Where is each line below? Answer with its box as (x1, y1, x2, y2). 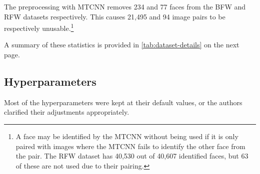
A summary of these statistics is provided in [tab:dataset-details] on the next (4, 39, 239, 50)
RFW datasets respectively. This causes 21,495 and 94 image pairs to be (4, 11, 225, 21)
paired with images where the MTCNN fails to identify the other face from (15, 141, 245, 151)
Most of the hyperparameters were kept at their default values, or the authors (4, 97, 242, 107)
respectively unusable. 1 (4, 21, 74, 33)
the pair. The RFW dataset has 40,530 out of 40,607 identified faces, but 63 (15, 151, 248, 161)
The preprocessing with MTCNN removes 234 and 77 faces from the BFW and (4, 1, 246, 11)
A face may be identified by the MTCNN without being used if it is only (15, 131, 238, 142)
